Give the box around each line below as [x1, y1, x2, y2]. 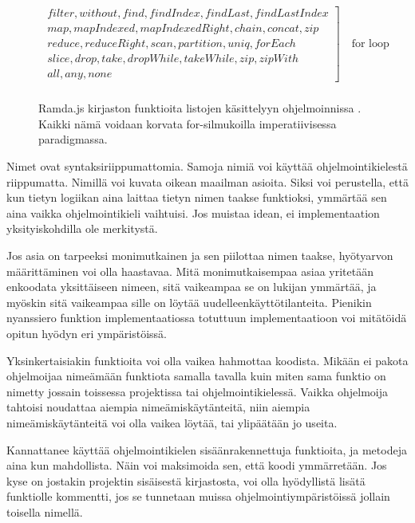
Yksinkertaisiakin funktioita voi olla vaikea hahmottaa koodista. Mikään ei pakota [6, 352, 409, 368]
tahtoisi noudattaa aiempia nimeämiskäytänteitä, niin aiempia [6, 399, 310, 415]
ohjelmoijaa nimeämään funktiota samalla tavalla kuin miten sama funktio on [6, 368, 386, 384]
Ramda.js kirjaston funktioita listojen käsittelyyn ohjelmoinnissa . [38, 100, 362, 116]
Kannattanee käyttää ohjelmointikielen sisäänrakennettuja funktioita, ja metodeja [6, 441, 407, 458]
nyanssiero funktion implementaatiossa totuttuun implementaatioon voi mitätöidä [6, 309, 407, 326]
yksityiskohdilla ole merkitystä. [6, 220, 158, 237]
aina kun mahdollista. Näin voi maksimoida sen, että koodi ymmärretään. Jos [6, 457, 387, 474]
